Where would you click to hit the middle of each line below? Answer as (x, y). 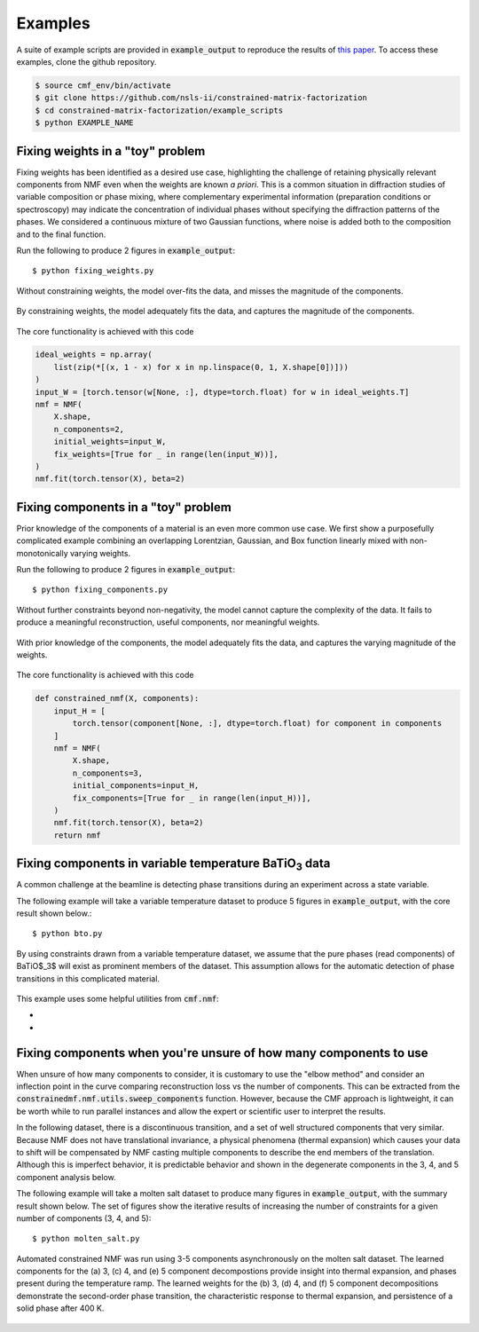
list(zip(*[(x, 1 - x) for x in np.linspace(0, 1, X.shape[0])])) (201, 367)
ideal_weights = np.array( (94, 355)
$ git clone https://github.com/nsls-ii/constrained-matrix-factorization (201, 98)
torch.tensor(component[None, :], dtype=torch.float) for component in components (257, 724)
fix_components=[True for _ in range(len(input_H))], (192, 798)
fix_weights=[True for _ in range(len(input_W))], (166, 454)
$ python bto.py (67, 934)
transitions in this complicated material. (88, 978)
